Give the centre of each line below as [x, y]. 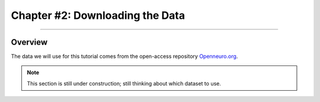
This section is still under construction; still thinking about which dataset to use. [124, 83]
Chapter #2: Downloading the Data [98, 15]
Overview [29, 42]
